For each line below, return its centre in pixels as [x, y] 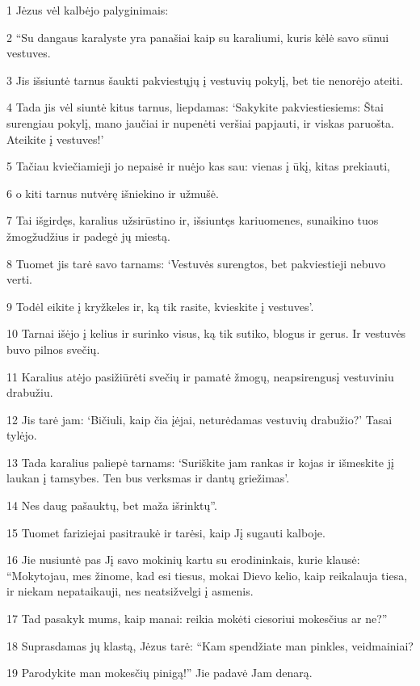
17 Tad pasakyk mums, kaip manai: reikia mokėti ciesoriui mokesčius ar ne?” [197, 619]
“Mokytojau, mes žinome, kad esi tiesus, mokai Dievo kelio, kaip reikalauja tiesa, [207, 575]
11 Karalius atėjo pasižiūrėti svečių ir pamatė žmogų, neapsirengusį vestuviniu [200, 376]
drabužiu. [30, 392]
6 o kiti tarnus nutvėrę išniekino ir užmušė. [113, 193]
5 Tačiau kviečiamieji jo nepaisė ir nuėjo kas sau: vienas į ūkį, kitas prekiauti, [198, 166]
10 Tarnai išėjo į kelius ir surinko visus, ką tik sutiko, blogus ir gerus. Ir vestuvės [206, 333]
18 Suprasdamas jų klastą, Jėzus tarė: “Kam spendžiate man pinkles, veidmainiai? [210, 645]
